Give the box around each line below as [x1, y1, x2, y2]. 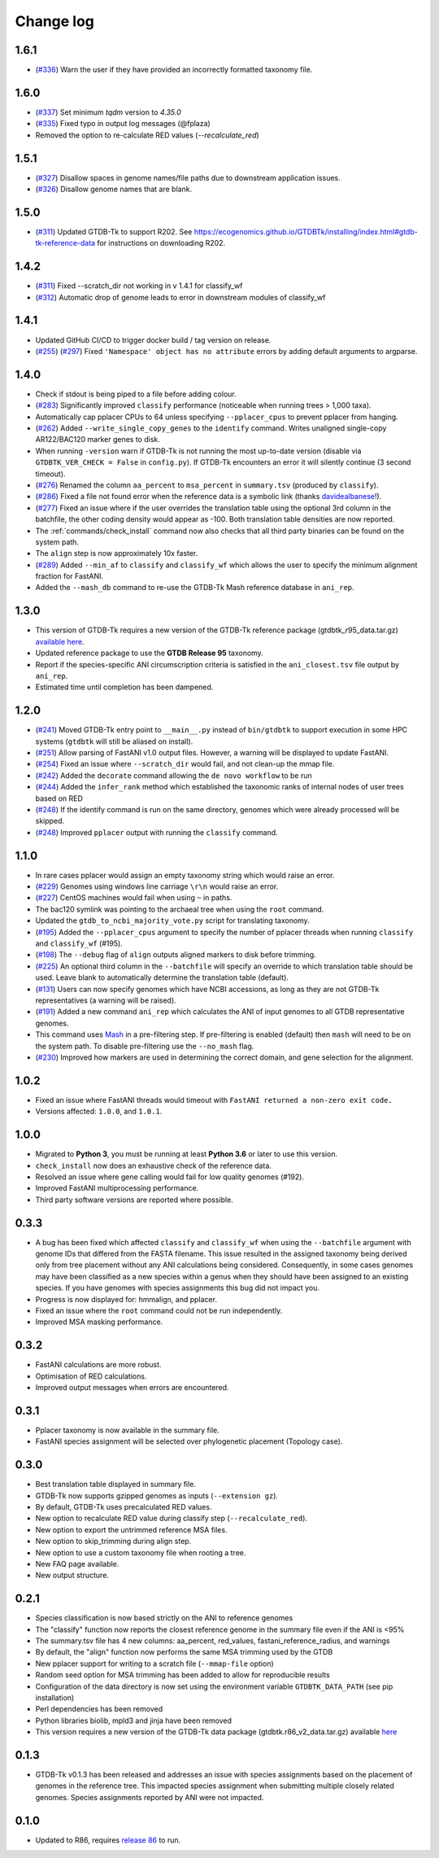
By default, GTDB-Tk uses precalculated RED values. [35, 1502, 212, 1511]
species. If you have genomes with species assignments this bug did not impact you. [35, 1283, 320, 1293]
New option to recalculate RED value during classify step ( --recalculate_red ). [35, 1514, 308, 1524]
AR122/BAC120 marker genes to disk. [35, 435, 160, 444]
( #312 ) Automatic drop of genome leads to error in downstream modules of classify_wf [35, 292, 326, 302]
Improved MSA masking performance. [35, 1317, 163, 1327]
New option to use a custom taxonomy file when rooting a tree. [35, 1547, 246, 1558]
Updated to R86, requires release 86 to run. [35, 1835, 181, 1845]
